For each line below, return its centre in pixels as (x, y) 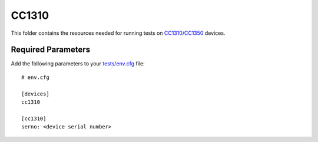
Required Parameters (51, 50)
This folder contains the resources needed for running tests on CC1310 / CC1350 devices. (118, 33)
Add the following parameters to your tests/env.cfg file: (78, 64)
